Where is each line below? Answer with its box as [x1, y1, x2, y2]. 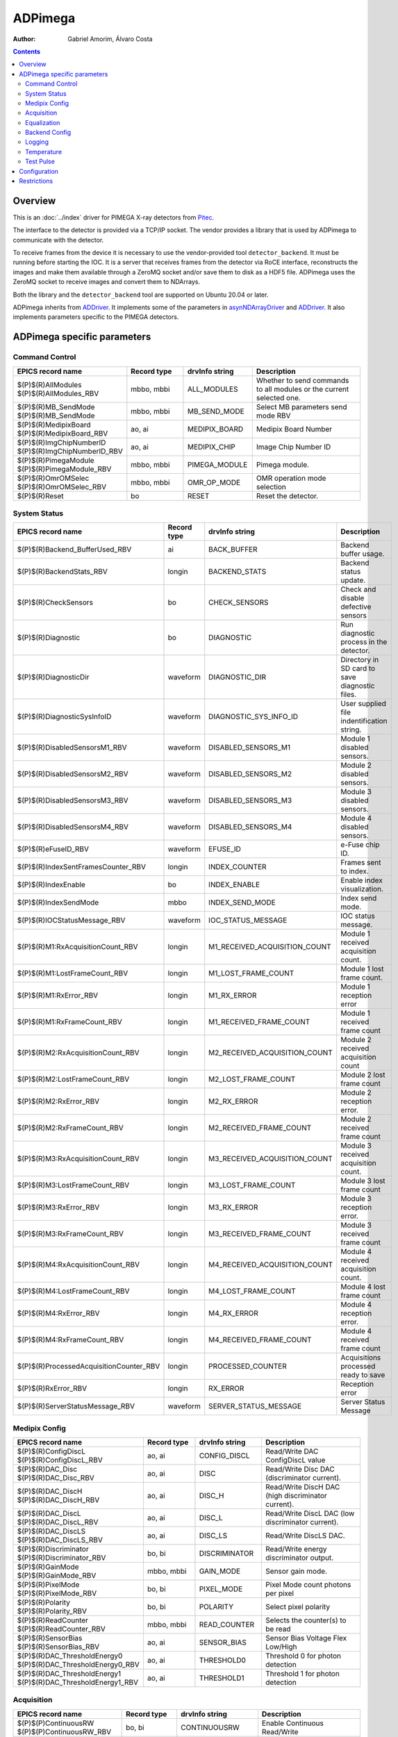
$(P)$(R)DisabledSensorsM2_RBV [17, 769, 128, 779]
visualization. [340, 884, 383, 894]
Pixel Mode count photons [265, 1580, 351, 1590]
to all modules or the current [256, 384, 349, 394]
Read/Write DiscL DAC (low [265, 1508, 355, 1518]
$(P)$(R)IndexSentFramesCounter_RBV [17, 862, 146, 872]
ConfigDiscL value [265, 1456, 326, 1465]
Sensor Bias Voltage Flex [265, 1633, 347, 1643]
